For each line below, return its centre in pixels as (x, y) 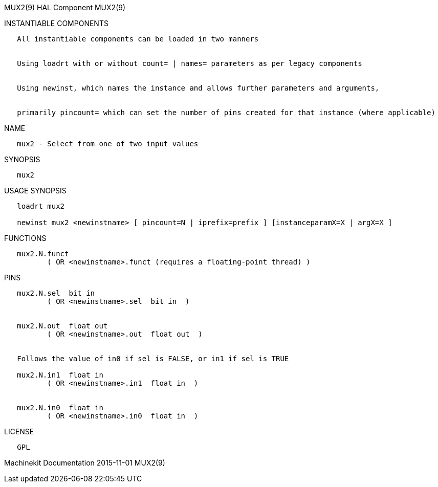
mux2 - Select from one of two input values (108, 144)
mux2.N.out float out (62, 326)
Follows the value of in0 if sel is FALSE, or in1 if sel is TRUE (153, 359)
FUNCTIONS (25, 238)
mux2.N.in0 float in (60, 408)
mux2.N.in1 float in (60, 375)
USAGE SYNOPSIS (35, 191)
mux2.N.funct (43, 254)
